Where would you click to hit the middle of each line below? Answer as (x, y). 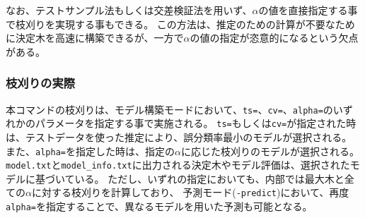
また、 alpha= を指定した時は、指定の (90, 151)
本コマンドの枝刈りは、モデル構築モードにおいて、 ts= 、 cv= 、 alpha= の (169, 109)
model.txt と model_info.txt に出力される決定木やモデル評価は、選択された (178, 165)
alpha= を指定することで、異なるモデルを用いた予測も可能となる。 (159, 206)
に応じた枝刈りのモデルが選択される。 (270, 151)
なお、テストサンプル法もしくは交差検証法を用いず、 (129, 10)
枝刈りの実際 (41, 83)
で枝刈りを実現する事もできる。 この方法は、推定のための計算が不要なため (180, 24)
